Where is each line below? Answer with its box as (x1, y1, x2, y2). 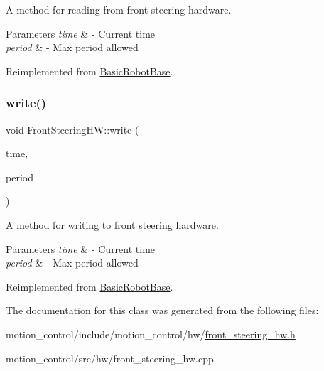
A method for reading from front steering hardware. (6, 2, 232, 16)
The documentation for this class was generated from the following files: (6, 303, 319, 318)
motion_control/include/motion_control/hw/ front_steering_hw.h (6, 326, 296, 341)
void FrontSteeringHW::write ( (6, 122, 139, 136)
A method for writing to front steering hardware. (6, 217, 219, 232)
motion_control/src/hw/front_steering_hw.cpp (6, 350, 214, 365)
